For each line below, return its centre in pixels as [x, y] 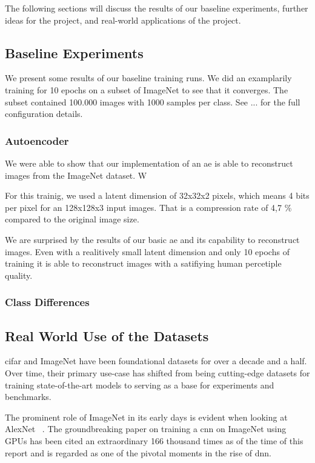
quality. [19, 275]
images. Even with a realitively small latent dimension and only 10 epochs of [147, 251]
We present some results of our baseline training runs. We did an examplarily [148, 78]
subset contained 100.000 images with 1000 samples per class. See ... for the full [153, 102]
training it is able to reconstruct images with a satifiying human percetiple [143, 263]
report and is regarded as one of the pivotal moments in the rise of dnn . [138, 452]
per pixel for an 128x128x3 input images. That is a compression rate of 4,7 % [148, 207]
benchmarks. [28, 397]
